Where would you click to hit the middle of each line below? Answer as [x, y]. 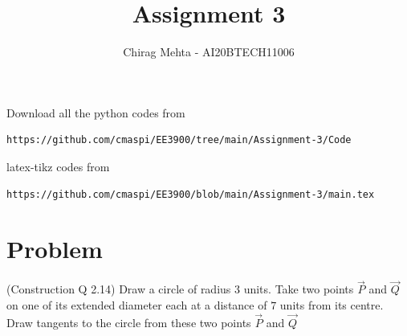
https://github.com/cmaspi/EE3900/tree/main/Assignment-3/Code [179, 140]
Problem [55, 249]
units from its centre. [332, 305]
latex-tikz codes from [58, 166]
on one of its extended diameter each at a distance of [137, 305]
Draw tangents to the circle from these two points [129, 322]
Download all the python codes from [96, 112]
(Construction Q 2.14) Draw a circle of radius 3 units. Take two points [180, 289]
